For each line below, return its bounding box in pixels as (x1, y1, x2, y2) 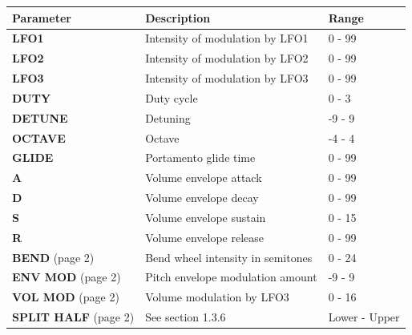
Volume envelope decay (145, 189, 259, 206)
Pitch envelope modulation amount (145, 268, 317, 285)
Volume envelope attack (145, 169, 262, 186)
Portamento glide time (145, 149, 256, 166)
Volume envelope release (145, 228, 264, 245)
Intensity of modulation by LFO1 (145, 30, 309, 46)
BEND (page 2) (12, 248, 95, 265)
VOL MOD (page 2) (12, 289, 119, 305)
